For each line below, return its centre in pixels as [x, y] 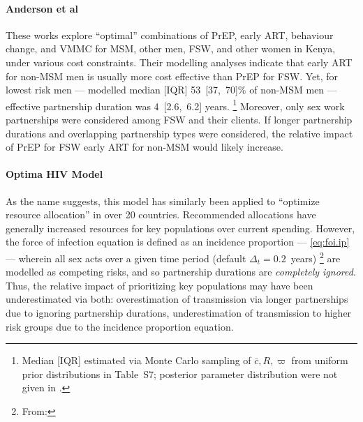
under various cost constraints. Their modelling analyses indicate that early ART [179, 62]
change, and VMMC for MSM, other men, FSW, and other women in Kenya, [171, 48]
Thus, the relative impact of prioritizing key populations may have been [160, 285]
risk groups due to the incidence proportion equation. [120, 326]
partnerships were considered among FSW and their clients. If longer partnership [179, 120]
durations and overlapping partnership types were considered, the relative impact [179, 133]
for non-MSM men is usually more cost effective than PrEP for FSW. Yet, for [172, 76]
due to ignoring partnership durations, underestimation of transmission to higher [179, 312]
